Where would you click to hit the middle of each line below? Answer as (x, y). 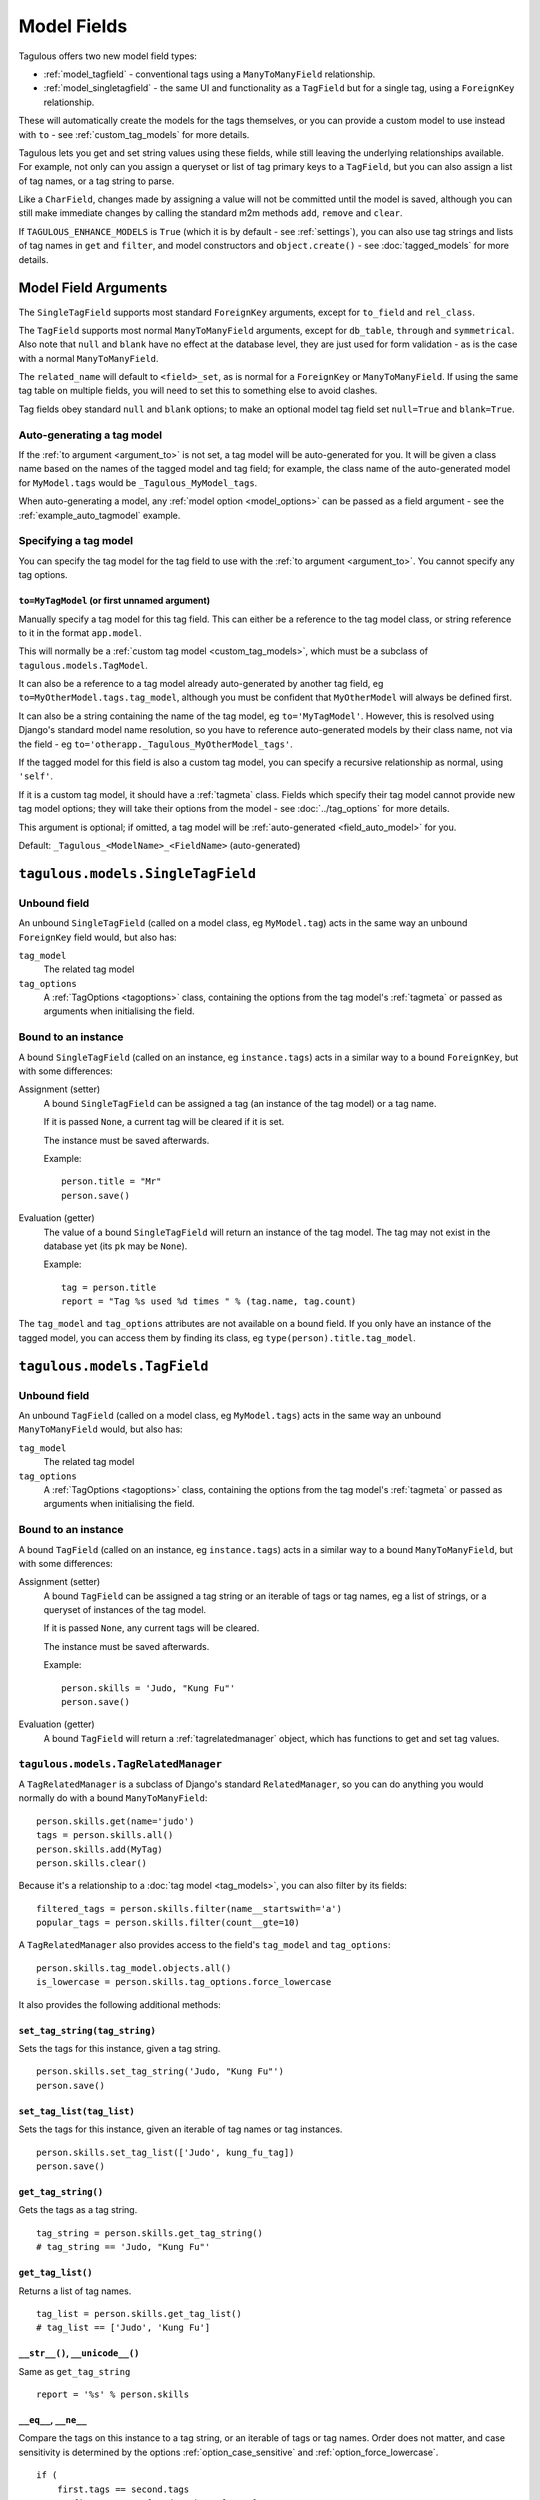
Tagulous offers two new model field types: (107, 56)
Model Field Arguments (93, 288)
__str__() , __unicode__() (79, 2353)
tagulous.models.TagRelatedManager (120, 1763)
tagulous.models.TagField (113, 1366)
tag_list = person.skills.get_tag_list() (139, 2313)
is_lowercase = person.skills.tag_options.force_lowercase (184, 1982)
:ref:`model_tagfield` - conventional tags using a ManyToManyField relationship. (209, 74)
